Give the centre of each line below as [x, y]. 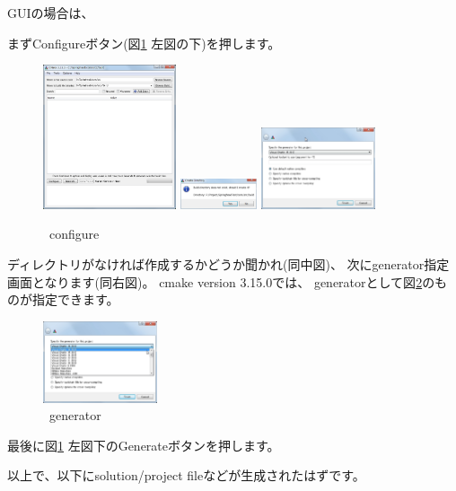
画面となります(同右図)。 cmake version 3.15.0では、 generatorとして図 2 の [221, 281]
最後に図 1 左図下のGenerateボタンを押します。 [144, 445]
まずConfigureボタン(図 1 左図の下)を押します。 [144, 43]
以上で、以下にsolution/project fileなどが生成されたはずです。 [186, 475]
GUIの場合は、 [51, 13]
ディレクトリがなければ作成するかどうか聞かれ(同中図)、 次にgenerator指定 [228, 264]
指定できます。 [75, 299]
